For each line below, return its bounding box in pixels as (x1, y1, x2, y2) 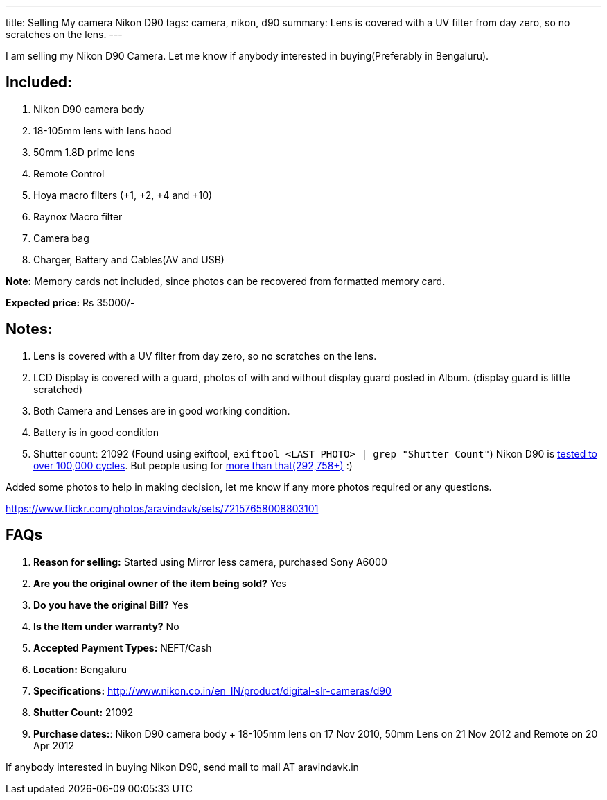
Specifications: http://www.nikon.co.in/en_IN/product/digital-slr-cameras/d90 (33, 684, 392, 697)
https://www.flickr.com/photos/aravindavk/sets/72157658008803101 (6, 502, 319, 514)
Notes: (6, 320, 53, 338)
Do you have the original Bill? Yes (33, 598, 188, 611)
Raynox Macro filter (33, 210, 123, 223)
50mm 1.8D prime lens (33, 146, 135, 158)
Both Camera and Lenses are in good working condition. (33, 404, 290, 417)
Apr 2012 (33, 739, 75, 751)
